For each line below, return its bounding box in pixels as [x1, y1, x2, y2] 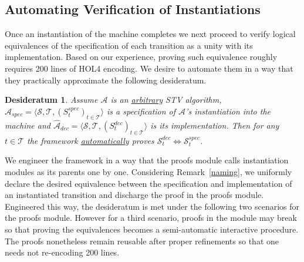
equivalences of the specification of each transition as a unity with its [5, 39, 253, 51]
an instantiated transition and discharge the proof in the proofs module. [5, 189, 264, 201]
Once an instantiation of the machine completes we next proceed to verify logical [5, 28, 296, 40]
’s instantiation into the [185, 105, 271, 117]
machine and [5, 119, 50, 131]
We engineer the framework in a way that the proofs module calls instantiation [5, 154, 289, 166]
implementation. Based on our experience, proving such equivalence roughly [5, 51, 278, 63]
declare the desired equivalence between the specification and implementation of [5, 177, 292, 189]
